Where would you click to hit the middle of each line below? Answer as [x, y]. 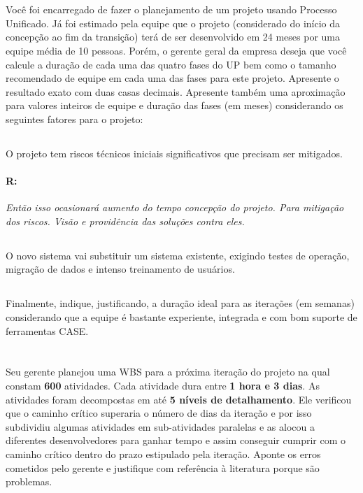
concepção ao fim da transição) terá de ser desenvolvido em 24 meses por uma [173, 37]
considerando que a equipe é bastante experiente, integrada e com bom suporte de [181, 317]
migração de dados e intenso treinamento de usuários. [120, 269]
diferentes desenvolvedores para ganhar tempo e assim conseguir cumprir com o [176, 440]
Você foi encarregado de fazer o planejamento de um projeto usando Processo [171, 9]
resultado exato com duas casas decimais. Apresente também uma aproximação [176, 91]
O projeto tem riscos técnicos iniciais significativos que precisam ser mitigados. [174, 153]
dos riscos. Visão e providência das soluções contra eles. [125, 221]
